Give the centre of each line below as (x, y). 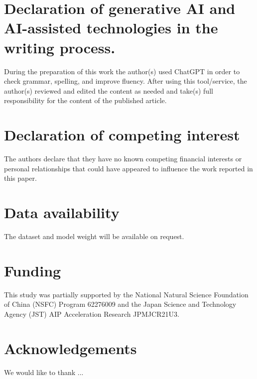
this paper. (20, 178)
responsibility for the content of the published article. (85, 100)
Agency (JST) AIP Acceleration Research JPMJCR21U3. (92, 314)
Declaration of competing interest (122, 135)
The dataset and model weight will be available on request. (94, 236)
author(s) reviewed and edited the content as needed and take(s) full (109, 90)
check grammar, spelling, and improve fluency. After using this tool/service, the (126, 81)
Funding (33, 270)
